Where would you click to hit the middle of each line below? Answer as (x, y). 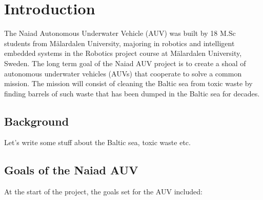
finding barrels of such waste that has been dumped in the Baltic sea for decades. (132, 93)
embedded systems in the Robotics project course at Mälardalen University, (123, 53)
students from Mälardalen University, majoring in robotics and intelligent (119, 43)
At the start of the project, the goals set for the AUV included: (103, 192)
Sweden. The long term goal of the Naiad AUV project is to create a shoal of (125, 63)
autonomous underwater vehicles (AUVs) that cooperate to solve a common (123, 73)
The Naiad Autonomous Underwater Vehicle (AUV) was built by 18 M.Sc (120, 33)
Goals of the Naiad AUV (71, 170)
